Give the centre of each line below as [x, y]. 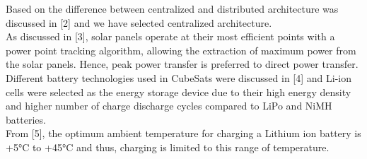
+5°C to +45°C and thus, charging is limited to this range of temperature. [168, 147]
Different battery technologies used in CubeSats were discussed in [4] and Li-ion [179, 77]
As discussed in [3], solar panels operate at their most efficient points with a [170, 36]
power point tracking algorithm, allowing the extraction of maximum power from [181, 50]
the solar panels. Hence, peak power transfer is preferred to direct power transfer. [182, 64]
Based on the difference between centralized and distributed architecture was [172, 8]
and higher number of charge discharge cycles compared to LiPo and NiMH [169, 106]
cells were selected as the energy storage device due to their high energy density [179, 92]
